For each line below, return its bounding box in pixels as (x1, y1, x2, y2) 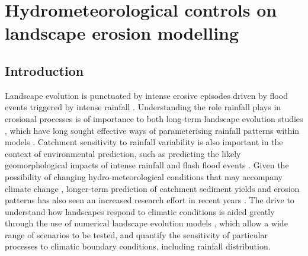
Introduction (5, 61, 84, 79)
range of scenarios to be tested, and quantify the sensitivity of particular (5, 228, 268, 241)
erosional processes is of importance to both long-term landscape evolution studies (5, 112, 303, 124)
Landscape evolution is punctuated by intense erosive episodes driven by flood (5, 89, 288, 101)
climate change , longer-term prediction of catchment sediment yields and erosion (5, 182, 300, 194)
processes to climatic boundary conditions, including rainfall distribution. (5, 240, 271, 252)
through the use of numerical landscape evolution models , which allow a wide (5, 217, 288, 229)
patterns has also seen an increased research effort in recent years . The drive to (5, 194, 294, 206)
